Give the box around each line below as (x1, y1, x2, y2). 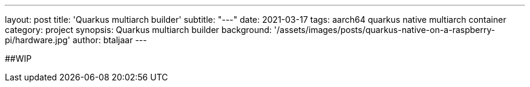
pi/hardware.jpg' (5, 35, 71, 45)
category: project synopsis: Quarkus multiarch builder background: (5, 25, 272, 35)
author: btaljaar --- (72, 35, 147, 45)
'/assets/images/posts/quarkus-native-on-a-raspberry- (274, 25, 496, 35)
